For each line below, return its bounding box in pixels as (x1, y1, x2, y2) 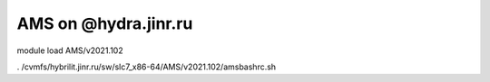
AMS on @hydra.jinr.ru (16, 14, 193, 33)
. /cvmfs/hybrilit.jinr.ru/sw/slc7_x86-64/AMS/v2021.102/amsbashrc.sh (16, 61, 277, 72)
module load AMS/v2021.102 (16, 45, 123, 56)
